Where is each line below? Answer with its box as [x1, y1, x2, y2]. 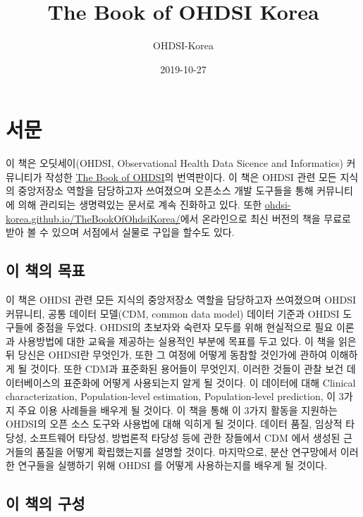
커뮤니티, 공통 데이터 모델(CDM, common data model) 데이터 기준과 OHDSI [6, 306, 340, 320]
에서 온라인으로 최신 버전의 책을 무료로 [180, 211, 352, 225]
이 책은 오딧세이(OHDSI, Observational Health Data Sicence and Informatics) [6, 156, 343, 170]
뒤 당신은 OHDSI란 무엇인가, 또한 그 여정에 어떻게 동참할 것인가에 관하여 [6, 347, 328, 362]
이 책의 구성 [6, 492, 85, 514]
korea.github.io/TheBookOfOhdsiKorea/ [6, 211, 180, 225]
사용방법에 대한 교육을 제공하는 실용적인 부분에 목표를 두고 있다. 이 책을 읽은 [18, 333, 357, 348]
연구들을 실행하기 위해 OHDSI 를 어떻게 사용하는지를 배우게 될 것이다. [18, 458, 328, 473]
